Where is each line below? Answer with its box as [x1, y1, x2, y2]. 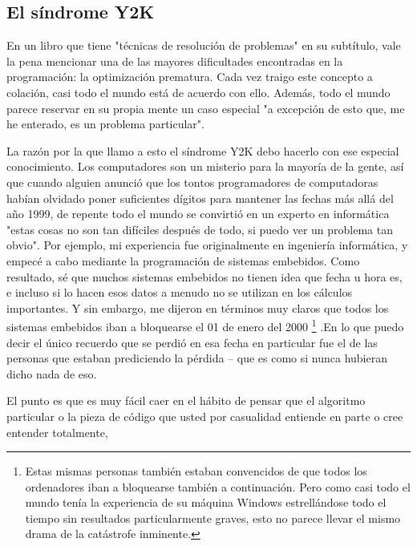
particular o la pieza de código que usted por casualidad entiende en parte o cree [6, 407, 403, 424]
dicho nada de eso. [6, 365, 97, 382]
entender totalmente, [6, 423, 108, 440]
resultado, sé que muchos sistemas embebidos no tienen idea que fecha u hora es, [6, 268, 403, 285]
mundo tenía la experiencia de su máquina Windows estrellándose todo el [25, 494, 387, 511]
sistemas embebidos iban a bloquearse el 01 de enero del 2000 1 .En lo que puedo [6, 316, 404, 334]
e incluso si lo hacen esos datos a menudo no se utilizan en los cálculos [6, 284, 353, 301]
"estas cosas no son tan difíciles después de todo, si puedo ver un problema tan [6, 220, 393, 237]
